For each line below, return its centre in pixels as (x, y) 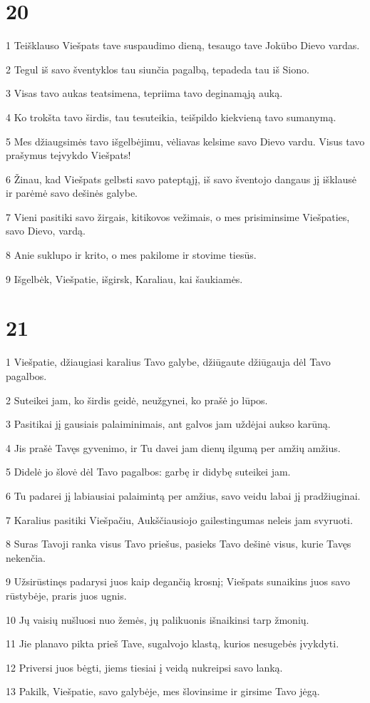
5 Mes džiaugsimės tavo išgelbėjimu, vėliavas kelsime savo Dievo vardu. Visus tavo (185, 141)
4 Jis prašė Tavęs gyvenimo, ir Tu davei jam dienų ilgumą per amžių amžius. (173, 447)
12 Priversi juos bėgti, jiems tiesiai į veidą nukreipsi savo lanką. (144, 667)
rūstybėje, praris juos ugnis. (66, 595)
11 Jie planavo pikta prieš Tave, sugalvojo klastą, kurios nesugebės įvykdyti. (173, 643)
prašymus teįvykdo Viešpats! (68, 155)
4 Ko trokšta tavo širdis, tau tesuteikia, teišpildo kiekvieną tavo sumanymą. (171, 117)
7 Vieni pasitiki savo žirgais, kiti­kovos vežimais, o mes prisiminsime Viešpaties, (178, 216)
